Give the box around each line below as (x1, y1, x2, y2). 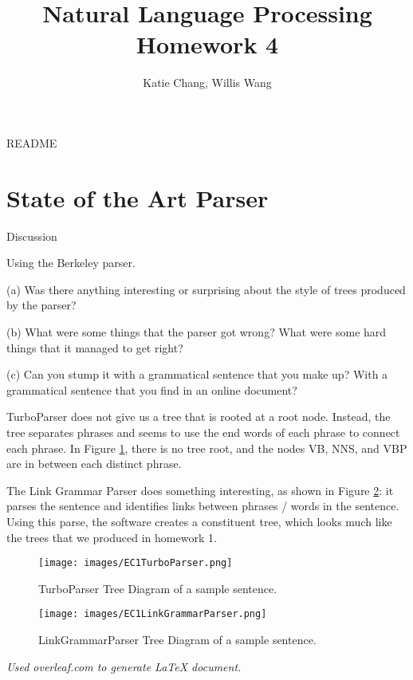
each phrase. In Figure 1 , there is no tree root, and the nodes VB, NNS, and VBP (6, 439, 407, 456)
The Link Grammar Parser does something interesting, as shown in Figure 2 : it (6, 482, 394, 498)
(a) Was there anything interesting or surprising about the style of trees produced (6, 281, 406, 297)
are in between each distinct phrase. (6, 455, 182, 472)
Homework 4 (136, 28, 279, 61)
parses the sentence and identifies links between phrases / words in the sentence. (6, 497, 399, 514)
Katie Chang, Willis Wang (143, 74, 272, 91)
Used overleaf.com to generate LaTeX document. (6, 658, 242, 674)
